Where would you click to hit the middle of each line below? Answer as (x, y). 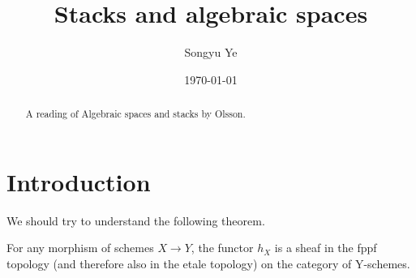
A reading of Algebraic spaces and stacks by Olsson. (135, 114)
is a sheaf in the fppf (326, 248)
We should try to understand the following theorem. (136, 220)
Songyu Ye (211, 52)
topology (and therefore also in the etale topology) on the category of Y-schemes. (208, 263)
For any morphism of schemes (80, 248)
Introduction (79, 181)
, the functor (222, 248)
